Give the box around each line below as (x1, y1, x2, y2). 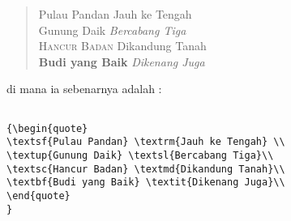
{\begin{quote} (6, 122, 88, 134)
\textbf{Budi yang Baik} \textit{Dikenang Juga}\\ (6, 176, 285, 189)
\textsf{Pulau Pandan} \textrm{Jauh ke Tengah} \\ (6, 136, 285, 148)
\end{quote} (6, 189, 71, 202)
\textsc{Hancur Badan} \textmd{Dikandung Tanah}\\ (6, 163, 285, 175)
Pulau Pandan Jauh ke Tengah (38, 6, 192, 22)
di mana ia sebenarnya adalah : (6, 80, 162, 97)
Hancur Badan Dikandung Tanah (38, 37, 207, 54)
